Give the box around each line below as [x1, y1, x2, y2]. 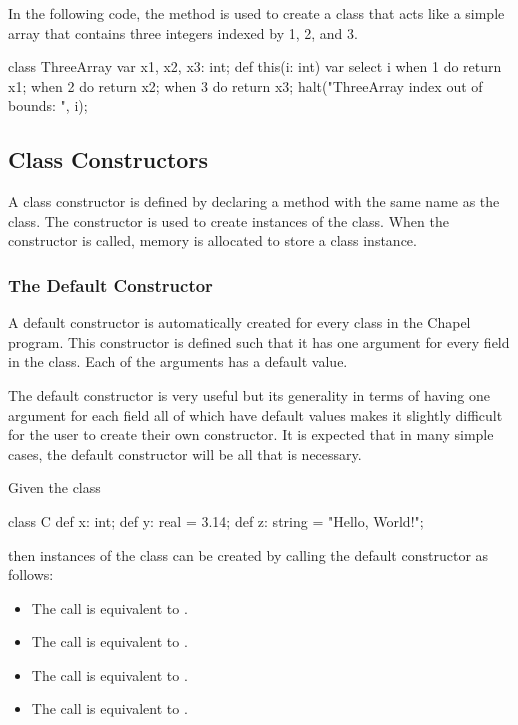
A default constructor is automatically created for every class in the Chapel [8, 312, 471, 333]
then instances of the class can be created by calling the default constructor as [8, 544, 489, 565]
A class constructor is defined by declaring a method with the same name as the [8, 191, 500, 212]
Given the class [8, 477, 101, 498]
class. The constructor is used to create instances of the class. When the [8, 210, 449, 231]
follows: [8, 564, 54, 585]
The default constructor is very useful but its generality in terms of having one [8, 384, 491, 405]
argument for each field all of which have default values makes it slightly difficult [8, 404, 503, 425]
